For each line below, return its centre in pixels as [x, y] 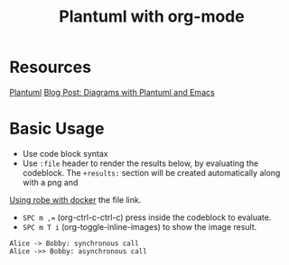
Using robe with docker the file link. [75, 199]
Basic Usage [57, 129]
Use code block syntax [65, 153]
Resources [51, 67]
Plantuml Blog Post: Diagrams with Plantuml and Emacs [112, 92]
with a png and [50, 182]
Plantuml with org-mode [152, 17]
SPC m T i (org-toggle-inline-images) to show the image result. [140, 226]
